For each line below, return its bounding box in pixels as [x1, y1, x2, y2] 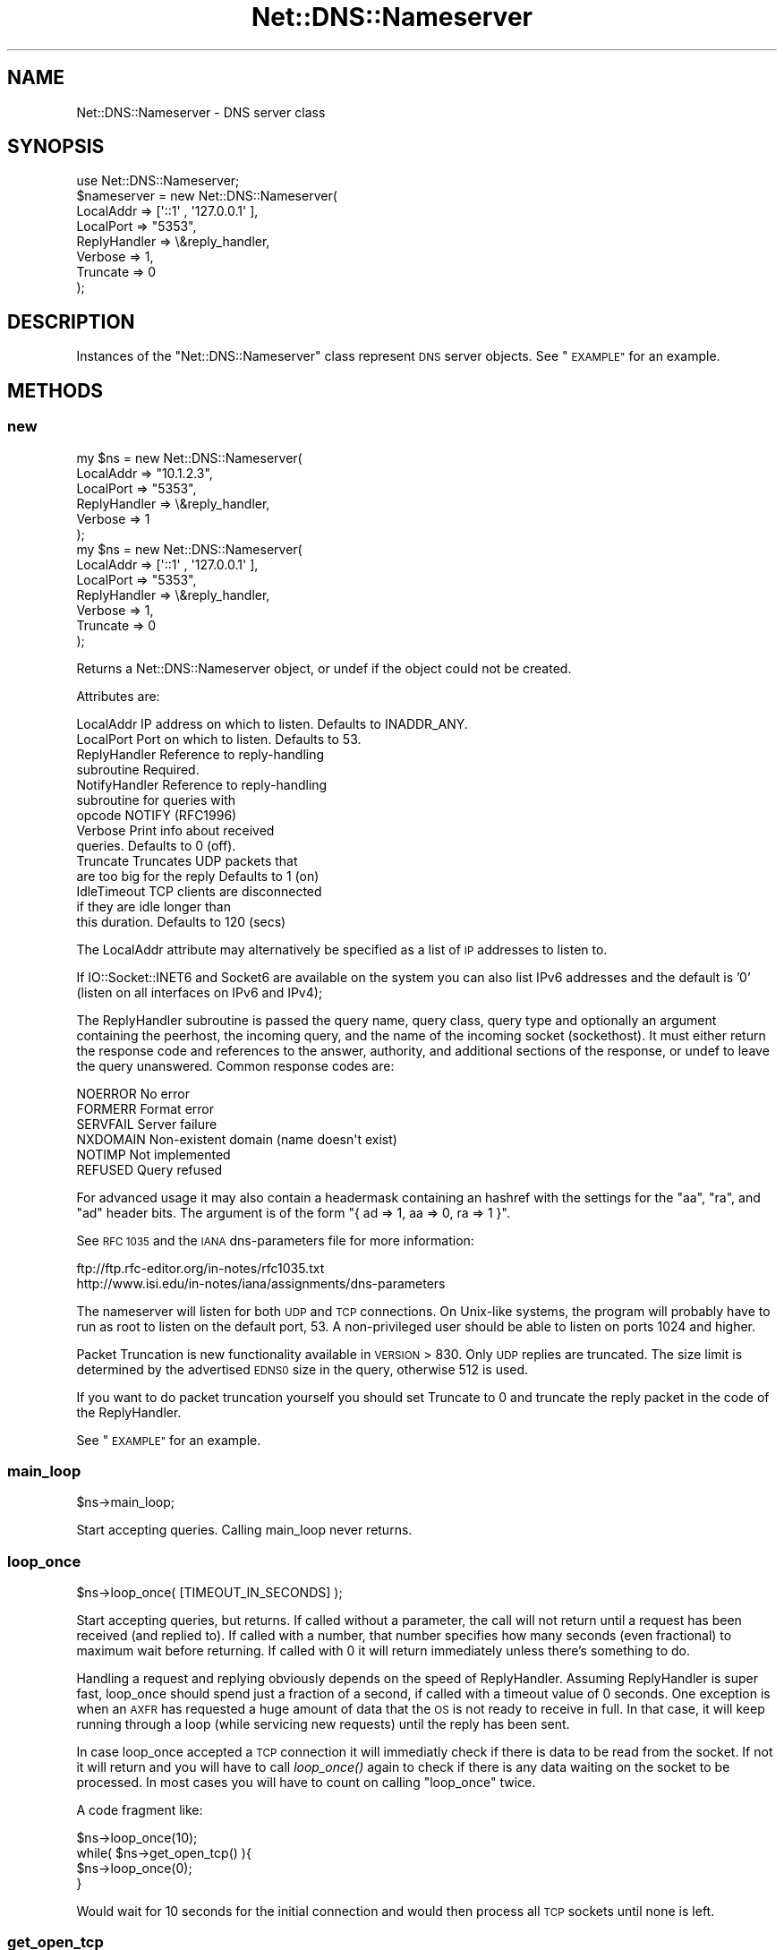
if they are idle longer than [76, 898, 231, 914]
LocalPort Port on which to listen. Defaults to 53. [76, 731, 362, 747]
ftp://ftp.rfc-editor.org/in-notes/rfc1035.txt [76, 1260, 325, 1276]
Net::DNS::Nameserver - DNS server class [76, 104, 326, 120]
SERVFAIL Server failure [76, 1116, 217, 1132]
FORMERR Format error [76, 1100, 214, 1116]
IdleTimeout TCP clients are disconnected [76, 883, 322, 899]
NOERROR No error [76, 1085, 190, 1101]
